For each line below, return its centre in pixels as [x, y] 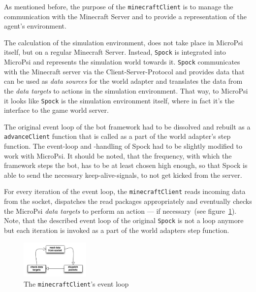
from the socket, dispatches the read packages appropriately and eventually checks [128, 201]
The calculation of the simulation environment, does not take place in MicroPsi [124, 42]
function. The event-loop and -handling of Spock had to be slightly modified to [123, 146]
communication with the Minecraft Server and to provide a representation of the [126, 16]
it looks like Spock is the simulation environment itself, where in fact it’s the [119, 100]
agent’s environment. [35, 26]
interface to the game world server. [56, 110]
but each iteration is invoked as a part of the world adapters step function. [117, 230]
